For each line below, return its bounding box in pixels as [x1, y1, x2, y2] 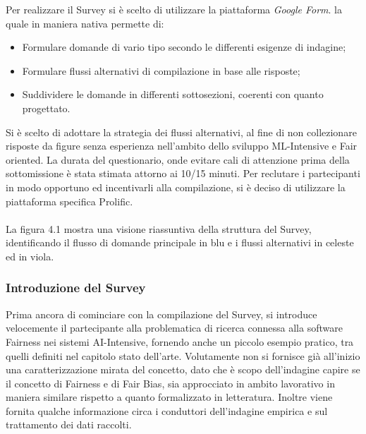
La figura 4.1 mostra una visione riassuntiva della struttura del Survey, [6, 221, 312, 236]
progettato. [22, 100, 71, 115]
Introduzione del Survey [6, 279, 146, 296]
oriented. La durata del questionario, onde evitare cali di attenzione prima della [6, 152, 350, 167]
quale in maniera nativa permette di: [6, 16, 164, 30]
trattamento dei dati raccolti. [6, 417, 132, 432]
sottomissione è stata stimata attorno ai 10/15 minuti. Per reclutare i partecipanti [6, 166, 360, 181]
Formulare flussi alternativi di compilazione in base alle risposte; [22, 63, 300, 78]
